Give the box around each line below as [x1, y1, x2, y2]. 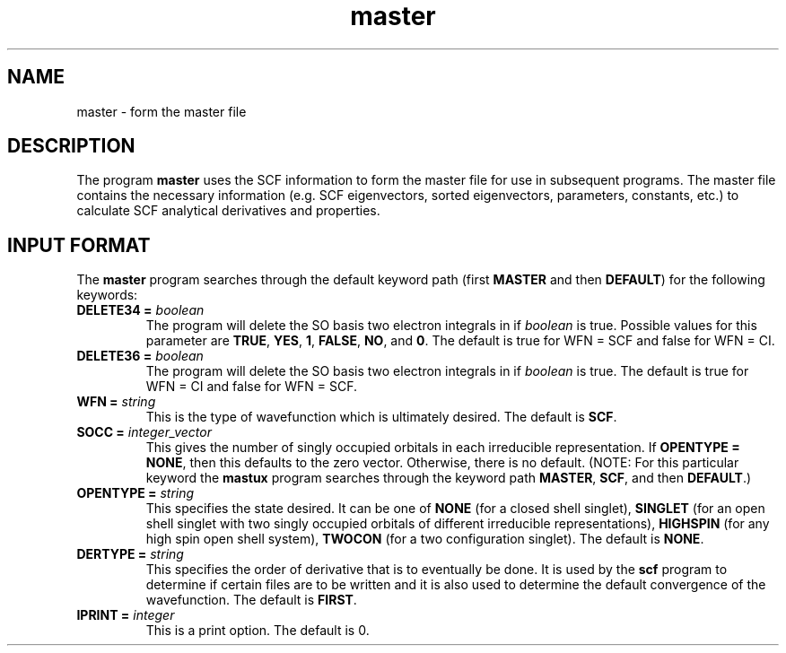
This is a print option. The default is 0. [145, 623, 370, 639]
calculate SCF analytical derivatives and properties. [76, 203, 380, 219]
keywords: [76, 287, 138, 303]
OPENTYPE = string [76, 485, 195, 501]
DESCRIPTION [7, 135, 135, 158]
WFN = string [76, 394, 156, 410]
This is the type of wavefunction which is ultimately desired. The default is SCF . [145, 409, 617, 425]
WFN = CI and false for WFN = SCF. [145, 379, 357, 395]
